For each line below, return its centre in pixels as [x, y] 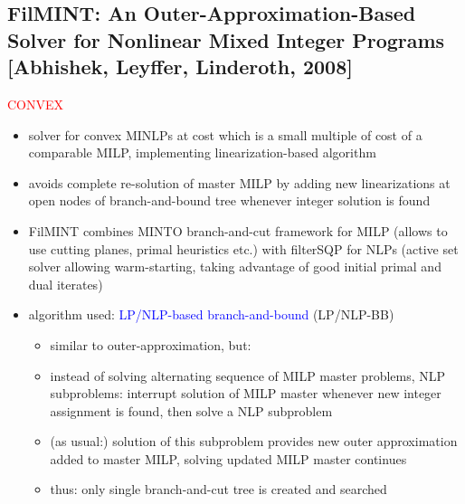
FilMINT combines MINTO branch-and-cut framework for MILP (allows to [238, 230]
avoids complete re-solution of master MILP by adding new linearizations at [239, 182]
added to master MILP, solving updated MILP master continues [228, 458]
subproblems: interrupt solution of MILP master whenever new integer [246, 393]
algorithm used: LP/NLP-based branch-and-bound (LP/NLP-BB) [211, 314]
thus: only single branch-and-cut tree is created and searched [218, 489]
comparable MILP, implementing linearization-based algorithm [202, 152]
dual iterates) [66, 284]
